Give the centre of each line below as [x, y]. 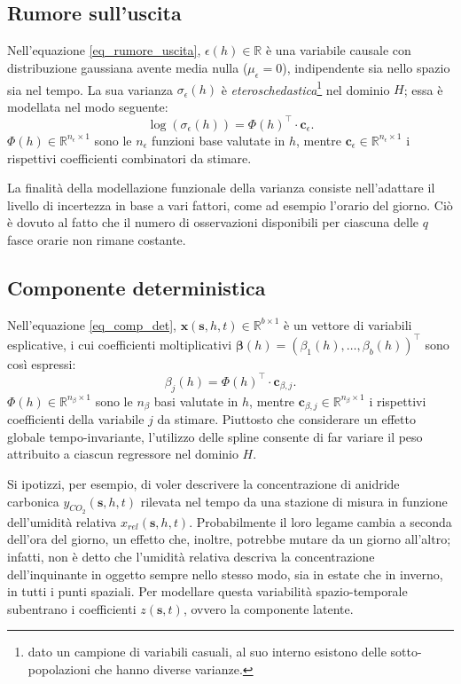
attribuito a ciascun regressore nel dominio [123, 454]
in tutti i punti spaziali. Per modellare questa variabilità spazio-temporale [207, 591]
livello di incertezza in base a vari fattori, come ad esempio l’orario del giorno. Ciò [230, 204]
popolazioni [59, 668]
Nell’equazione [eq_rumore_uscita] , [104, 50]
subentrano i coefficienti [72, 608]
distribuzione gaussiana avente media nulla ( [128, 67]
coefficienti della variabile [76, 419]
